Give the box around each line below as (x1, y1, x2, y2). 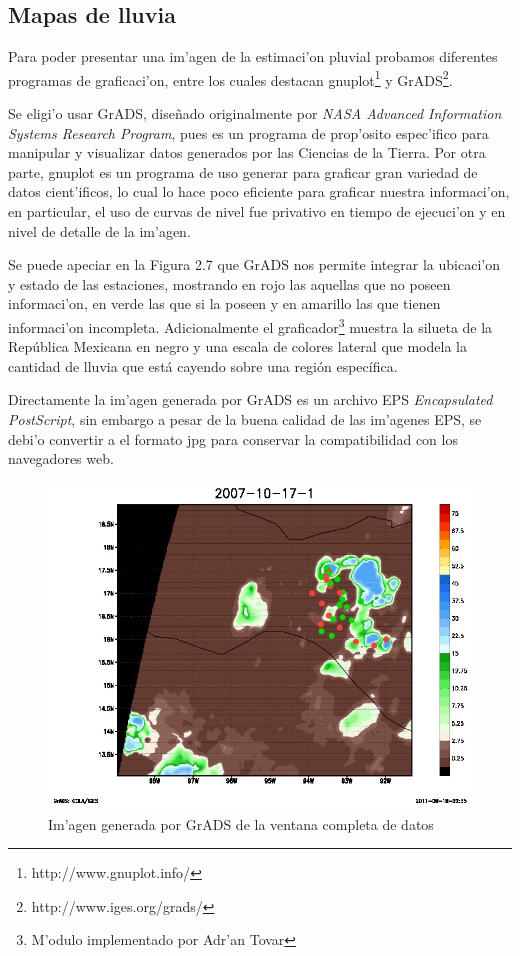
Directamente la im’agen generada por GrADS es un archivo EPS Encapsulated (8, 389, 493, 410)
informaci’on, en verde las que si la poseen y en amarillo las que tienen (8, 293, 441, 314)
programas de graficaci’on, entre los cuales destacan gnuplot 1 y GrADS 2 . (8, 66, 453, 90)
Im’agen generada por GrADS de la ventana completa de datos (48, 813, 434, 834)
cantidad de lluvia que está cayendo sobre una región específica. (8, 355, 398, 376)
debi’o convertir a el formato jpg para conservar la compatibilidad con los (8, 428, 458, 449)
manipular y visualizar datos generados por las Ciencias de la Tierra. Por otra (8, 142, 486, 163)
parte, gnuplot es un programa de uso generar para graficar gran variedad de (8, 161, 478, 182)
